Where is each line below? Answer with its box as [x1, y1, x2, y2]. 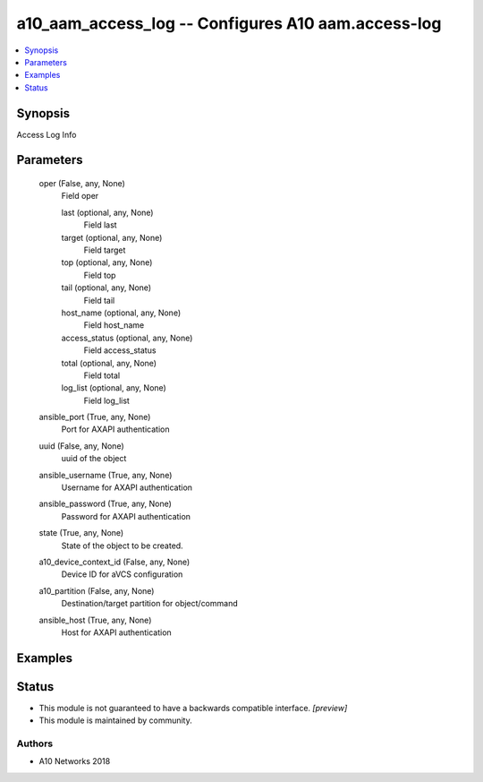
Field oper [61, 191, 99, 202]
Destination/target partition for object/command [61, 598, 238, 609]
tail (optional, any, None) [61, 282, 152, 293]
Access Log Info [16, 129, 77, 140]
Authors [16, 737, 54, 750]
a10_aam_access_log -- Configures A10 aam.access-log [16, 13, 442, 33]
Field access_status [83, 345, 157, 356]
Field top [83, 270, 116, 280]
